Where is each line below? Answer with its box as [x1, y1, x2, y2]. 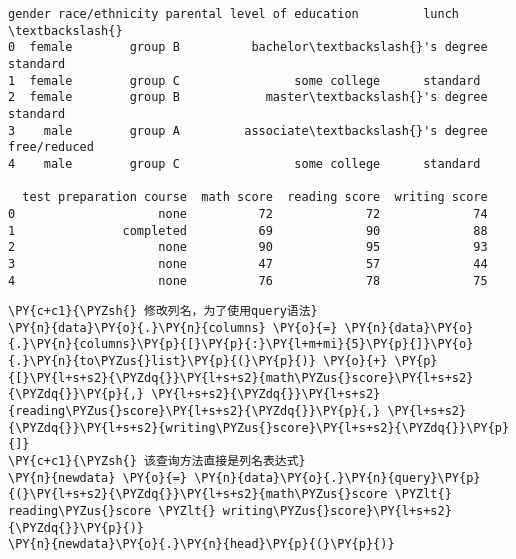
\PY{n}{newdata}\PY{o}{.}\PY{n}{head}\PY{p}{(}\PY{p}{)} [8, 537, 395, 552]
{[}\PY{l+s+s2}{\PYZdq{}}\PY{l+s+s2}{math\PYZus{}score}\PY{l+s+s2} [8, 370, 474, 385]
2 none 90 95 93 [8, 240, 488, 255]
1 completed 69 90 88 [8, 223, 488, 238]
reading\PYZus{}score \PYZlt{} [8, 504, 216, 519]
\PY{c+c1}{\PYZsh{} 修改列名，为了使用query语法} [8, 304, 318, 319]
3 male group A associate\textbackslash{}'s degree [8, 123, 488, 138]
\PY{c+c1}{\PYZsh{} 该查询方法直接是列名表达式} [8, 454, 306, 469]
